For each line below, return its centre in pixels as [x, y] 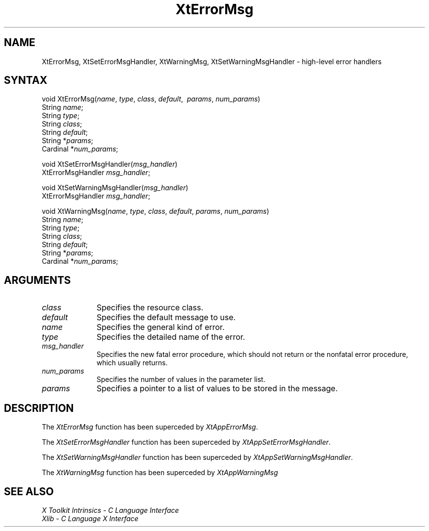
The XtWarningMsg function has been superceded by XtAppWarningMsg [160, 473]
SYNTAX [26, 80]
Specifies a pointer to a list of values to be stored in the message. [217, 389]
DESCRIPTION [39, 408]
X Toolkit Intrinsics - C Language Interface [110, 510]
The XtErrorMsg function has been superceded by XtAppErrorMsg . [150, 427]
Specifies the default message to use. [166, 317]
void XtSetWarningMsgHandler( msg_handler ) [115, 188]
